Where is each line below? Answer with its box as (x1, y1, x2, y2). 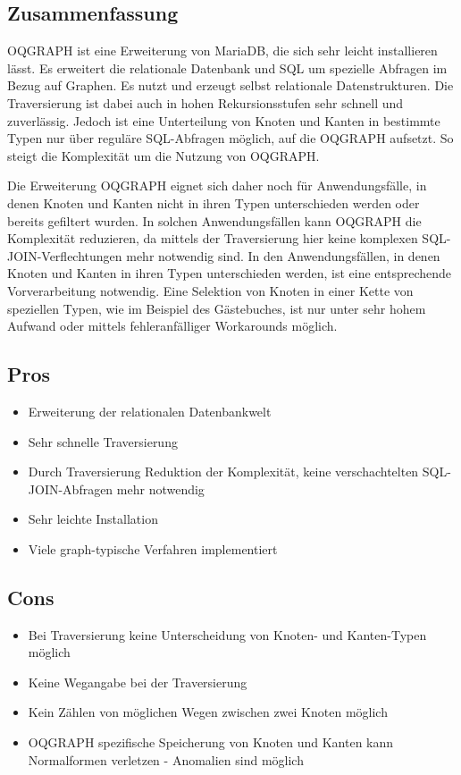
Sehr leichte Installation (28, 510, 158, 528)
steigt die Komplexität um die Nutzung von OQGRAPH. (7, 146, 320, 164)
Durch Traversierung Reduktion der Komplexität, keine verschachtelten (28, 462, 419, 481)
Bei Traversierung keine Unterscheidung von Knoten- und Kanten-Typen (28, 625, 427, 644)
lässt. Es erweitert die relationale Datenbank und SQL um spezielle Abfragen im (7, 58, 448, 77)
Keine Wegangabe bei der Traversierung (28, 672, 247, 691)
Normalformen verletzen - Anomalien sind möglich (28, 750, 304, 769)
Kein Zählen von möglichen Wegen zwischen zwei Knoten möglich (28, 703, 388, 721)
